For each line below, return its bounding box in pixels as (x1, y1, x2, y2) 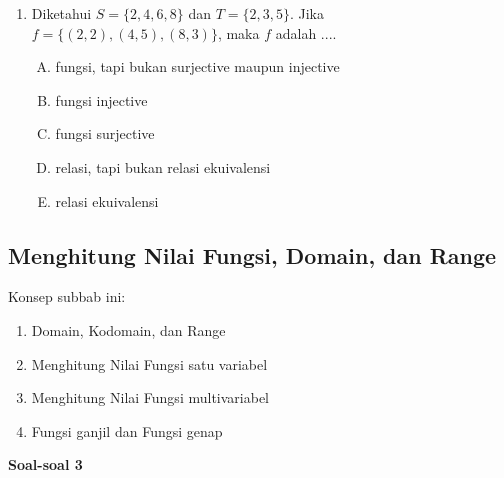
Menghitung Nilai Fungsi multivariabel (31, 387, 269, 408)
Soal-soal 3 (8, 454, 83, 475)
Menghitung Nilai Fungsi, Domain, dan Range (8, 239, 497, 270)
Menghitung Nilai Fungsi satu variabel (31, 353, 268, 374)
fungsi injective (55, 89, 148, 110)
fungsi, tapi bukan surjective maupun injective (55, 56, 340, 77)
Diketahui (31, 3, 92, 23)
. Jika (289, 3, 324, 23)
